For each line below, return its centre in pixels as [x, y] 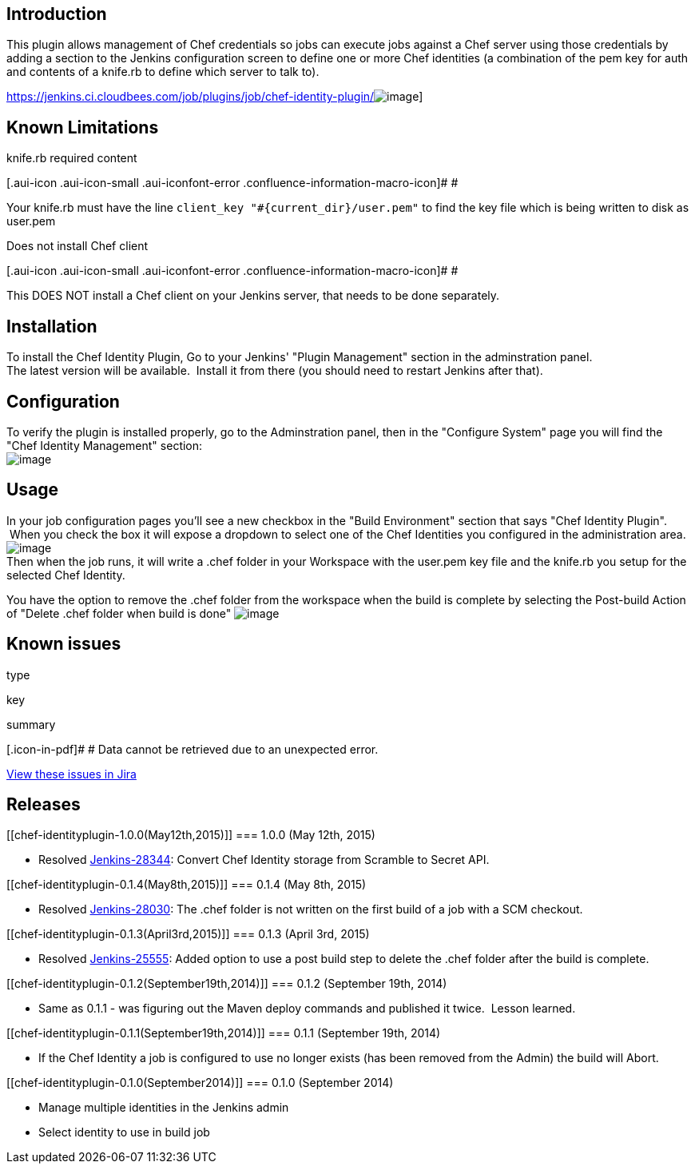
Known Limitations [83, 127]
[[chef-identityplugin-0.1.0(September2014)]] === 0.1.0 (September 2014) [200, 1083]
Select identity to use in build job [124, 1132]
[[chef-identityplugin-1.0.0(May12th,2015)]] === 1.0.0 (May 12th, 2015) [191, 835]
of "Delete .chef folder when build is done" [119, 613]
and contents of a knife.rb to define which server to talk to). [163, 72]
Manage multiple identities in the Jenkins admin [164, 1108]
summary [31, 724]
